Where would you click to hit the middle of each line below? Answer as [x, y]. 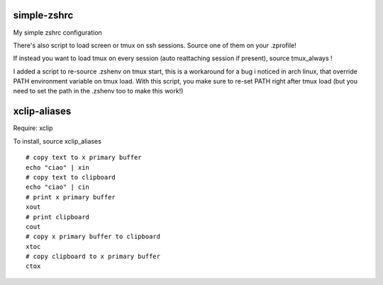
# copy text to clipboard [71, 177]
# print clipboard [58, 217]
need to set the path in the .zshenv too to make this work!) [98, 91]
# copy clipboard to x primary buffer [93, 257]
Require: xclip [33, 128]
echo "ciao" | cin [58, 187]
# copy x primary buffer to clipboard [93, 237]
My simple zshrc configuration [57, 33]
